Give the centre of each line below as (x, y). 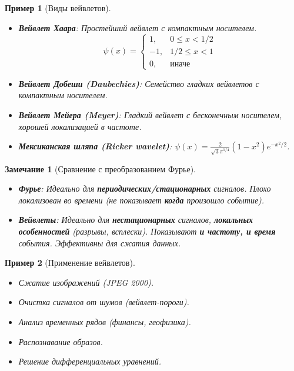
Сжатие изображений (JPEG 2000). (86, 282)
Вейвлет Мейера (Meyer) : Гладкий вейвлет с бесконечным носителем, (150, 114)
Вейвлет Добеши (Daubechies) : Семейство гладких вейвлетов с (139, 83)
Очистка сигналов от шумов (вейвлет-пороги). (104, 302)
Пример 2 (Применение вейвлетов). (70, 263)
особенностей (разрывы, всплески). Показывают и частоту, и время (147, 231)
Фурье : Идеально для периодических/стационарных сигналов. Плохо (145, 188)
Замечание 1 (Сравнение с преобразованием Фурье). (101, 168)
